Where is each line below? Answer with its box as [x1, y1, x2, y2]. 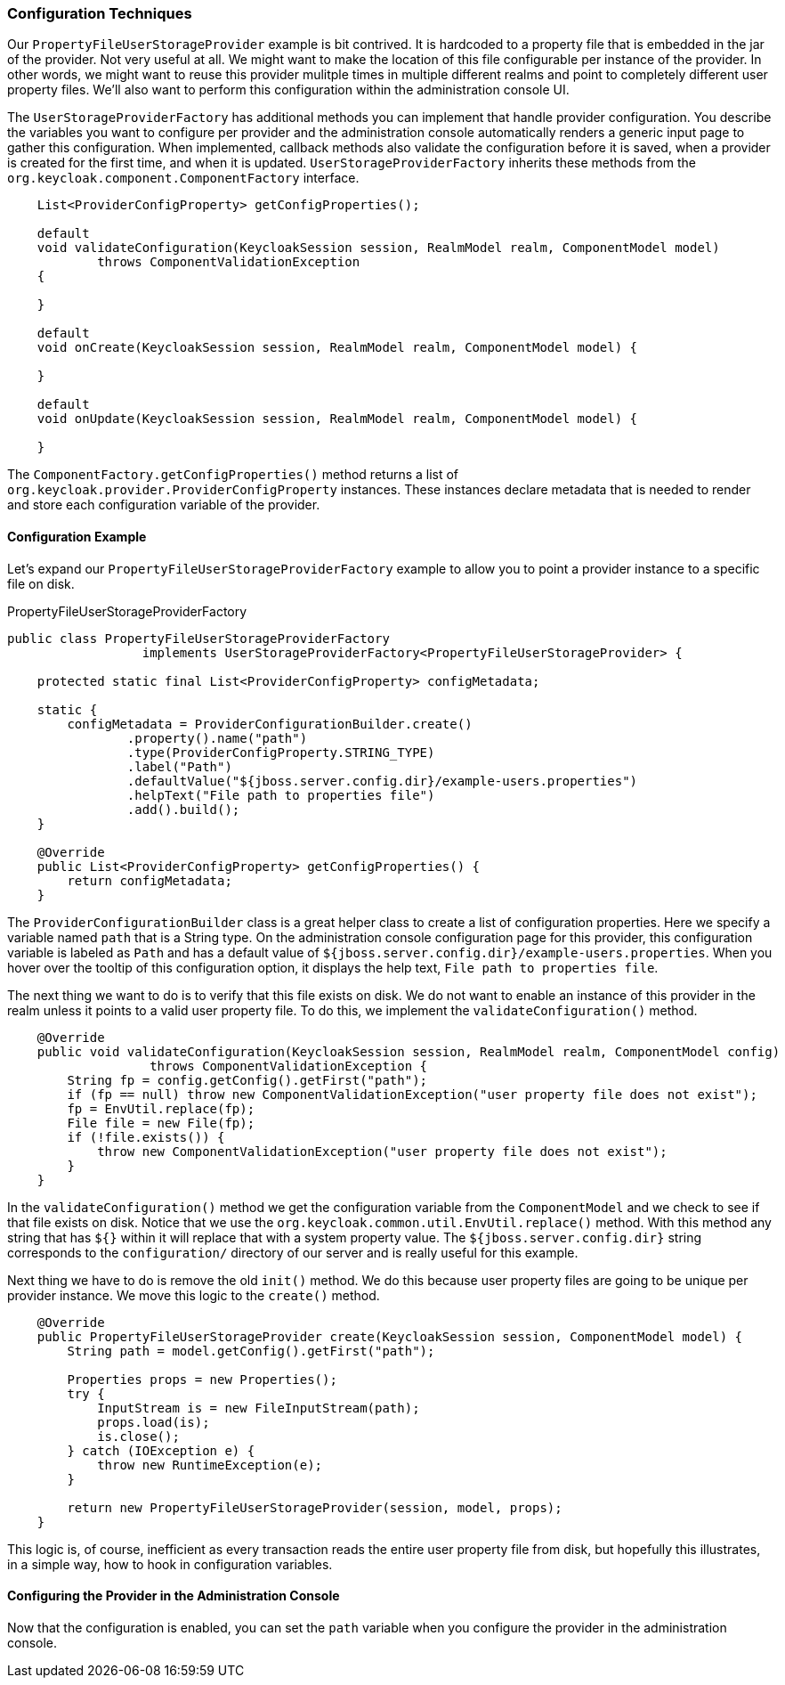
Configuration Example [7, 528, 147, 544]
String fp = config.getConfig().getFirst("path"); [67, 1072, 428, 1087]
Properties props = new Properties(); [67, 1372, 337, 1387]
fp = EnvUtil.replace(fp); [67, 1101, 255, 1116]
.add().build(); [126, 802, 240, 817]
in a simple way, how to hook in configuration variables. [7, 1556, 333, 1572]
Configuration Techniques [7, 4, 192, 22]
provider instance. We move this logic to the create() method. [7, 1287, 380, 1303]
